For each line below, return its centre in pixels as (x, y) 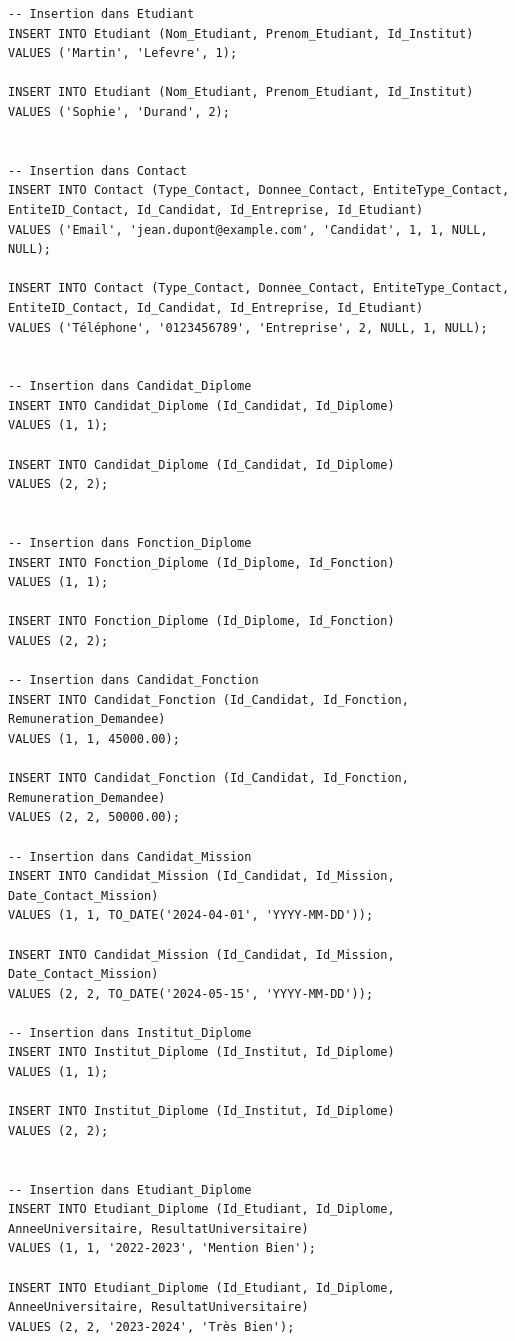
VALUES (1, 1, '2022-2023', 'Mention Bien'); (162, 1248)
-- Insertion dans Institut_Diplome (130, 1032)
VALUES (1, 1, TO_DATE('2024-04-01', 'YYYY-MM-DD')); (191, 915)
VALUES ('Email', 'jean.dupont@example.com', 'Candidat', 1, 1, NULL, (248, 229)
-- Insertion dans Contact (97, 170)
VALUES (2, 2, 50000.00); (94, 817)
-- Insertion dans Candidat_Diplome (130, 386)
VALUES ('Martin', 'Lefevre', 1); (123, 53)
